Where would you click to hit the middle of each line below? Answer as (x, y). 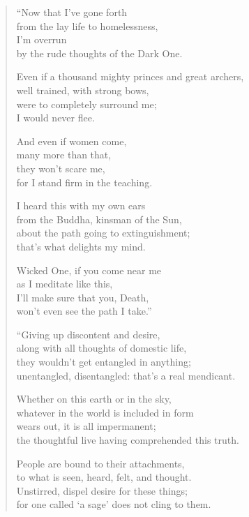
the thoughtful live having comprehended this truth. (128, 440)
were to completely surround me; (86, 104)
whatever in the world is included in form (105, 412)
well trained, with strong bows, (83, 90)
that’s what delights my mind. (81, 246)
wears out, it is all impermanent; (86, 426)
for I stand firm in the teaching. (84, 182)
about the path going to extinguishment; (103, 233)
